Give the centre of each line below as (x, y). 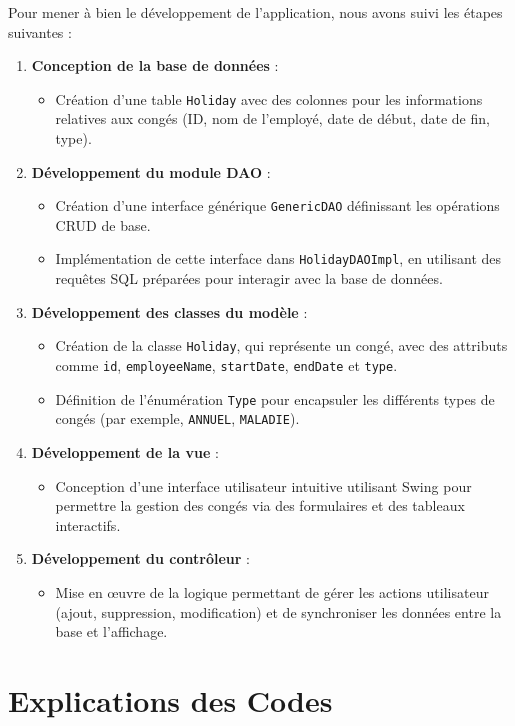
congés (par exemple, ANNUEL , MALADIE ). (177, 418)
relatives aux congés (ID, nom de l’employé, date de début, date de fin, (272, 118)
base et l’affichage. (111, 631)
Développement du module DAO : (151, 171)
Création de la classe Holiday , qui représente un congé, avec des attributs (281, 345)
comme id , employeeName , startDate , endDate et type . (226, 364)
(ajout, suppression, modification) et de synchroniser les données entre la (278, 611)
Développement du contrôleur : (140, 558)
